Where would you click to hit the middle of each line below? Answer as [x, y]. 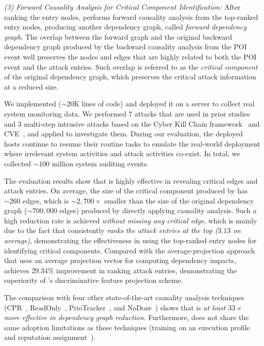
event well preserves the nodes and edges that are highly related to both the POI [130, 56]
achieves [17, 270]
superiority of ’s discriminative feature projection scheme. [94, 280]
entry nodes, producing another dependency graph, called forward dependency [125, 27]
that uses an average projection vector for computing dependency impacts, [120, 260]
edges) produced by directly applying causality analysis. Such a [158, 210]
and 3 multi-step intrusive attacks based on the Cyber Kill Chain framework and [132, 123]
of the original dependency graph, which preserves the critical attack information [130, 77]
